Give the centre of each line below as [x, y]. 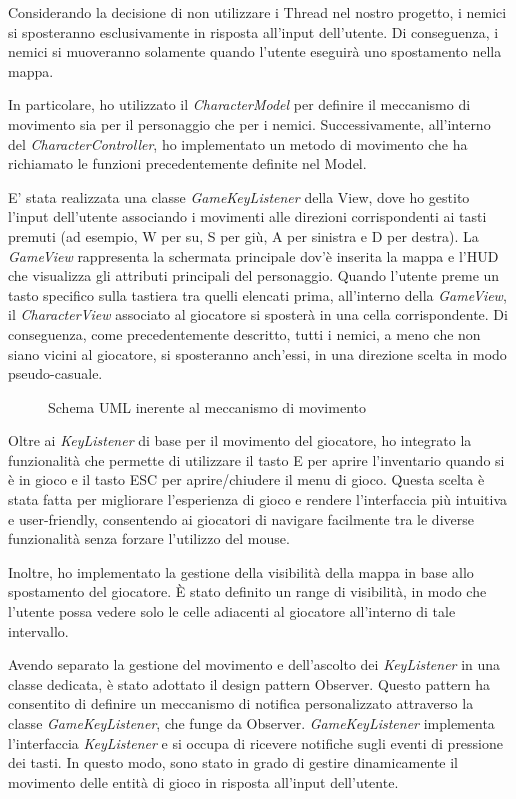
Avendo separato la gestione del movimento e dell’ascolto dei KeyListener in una [254, 664]
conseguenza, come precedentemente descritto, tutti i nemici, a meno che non [244, 333]
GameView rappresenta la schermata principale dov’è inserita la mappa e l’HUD [253, 255]
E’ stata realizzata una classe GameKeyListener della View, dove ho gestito [239, 196]
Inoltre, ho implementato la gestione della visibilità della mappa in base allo [241, 571]
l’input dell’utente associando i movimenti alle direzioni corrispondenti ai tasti [247, 216]
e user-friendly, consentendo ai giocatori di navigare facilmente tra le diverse [241, 518]
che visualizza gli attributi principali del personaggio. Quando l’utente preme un [254, 275]
